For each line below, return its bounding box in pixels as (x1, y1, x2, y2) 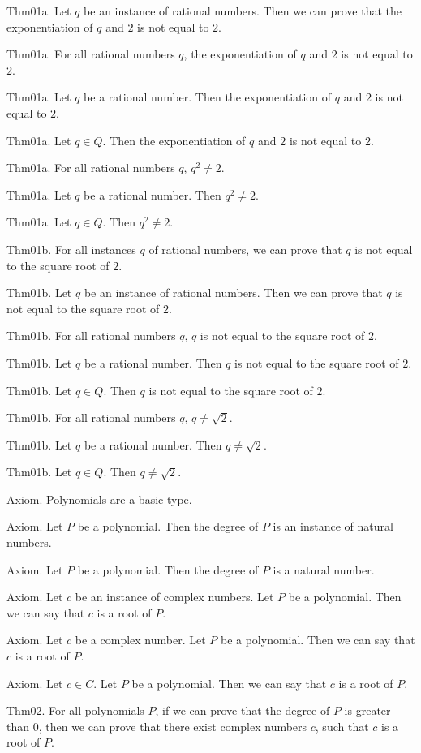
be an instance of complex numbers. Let (75, 588, 274, 605)
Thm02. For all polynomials (6, 702, 144, 719)
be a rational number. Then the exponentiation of (84, 88, 332, 105)
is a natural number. (273, 561, 375, 578)
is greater (344, 702, 391, 719)
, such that (315, 717, 369, 734)
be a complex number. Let (75, 631, 206, 648)
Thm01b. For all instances (6, 240, 136, 257)
